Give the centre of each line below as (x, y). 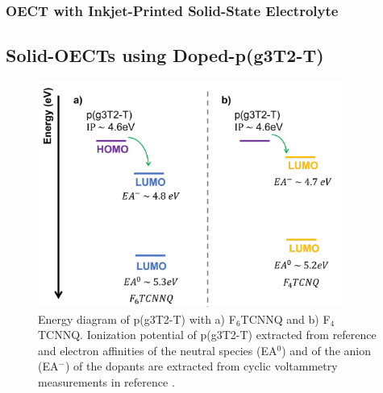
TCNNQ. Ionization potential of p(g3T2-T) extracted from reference (207, 335)
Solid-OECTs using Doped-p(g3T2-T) (165, 55)
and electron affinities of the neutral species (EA (158, 350)
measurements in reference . (106, 381)
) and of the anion (326, 350)
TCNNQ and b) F (285, 319)
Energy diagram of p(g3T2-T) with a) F (137, 319)
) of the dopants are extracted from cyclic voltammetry (201, 366)
